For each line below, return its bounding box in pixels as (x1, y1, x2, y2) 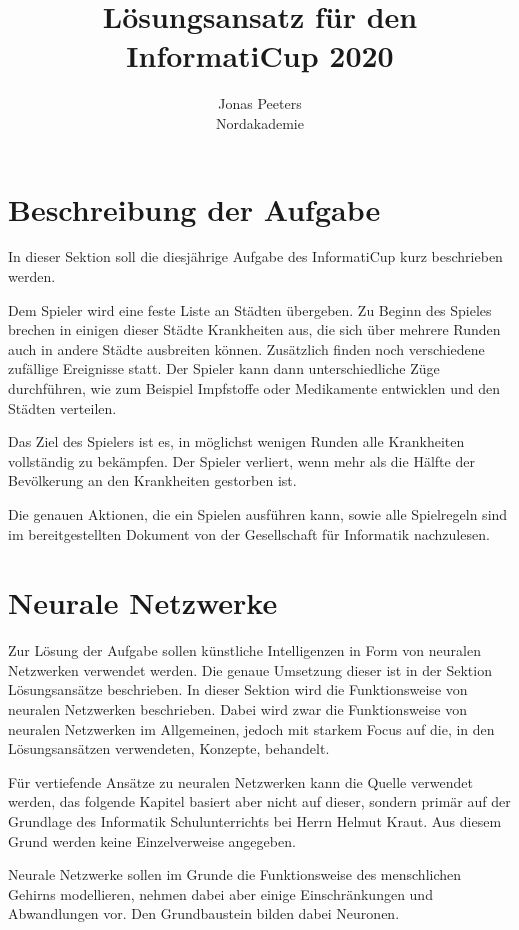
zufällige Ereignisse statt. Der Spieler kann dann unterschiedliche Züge (8, 358, 440, 379)
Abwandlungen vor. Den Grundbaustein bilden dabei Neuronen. (8, 903, 400, 924)
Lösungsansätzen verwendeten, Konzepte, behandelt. (8, 738, 330, 759)
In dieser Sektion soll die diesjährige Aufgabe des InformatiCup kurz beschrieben (8, 246, 503, 267)
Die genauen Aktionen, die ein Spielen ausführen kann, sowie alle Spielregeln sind (8, 503, 508, 524)
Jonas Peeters (218, 93, 302, 114)
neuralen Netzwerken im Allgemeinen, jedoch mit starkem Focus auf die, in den (8, 718, 495, 739)
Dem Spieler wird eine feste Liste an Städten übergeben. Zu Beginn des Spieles (8, 299, 492, 320)
